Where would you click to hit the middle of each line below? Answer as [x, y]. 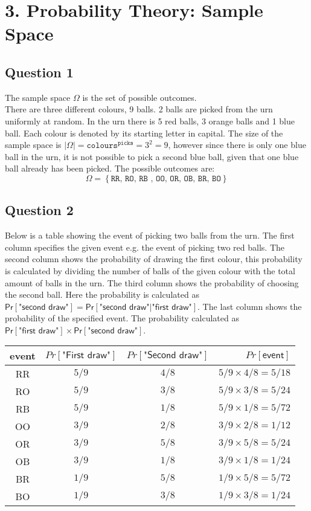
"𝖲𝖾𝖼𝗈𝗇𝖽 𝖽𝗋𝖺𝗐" [173, 355]
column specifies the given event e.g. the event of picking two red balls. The [145, 247]
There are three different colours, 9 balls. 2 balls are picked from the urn [139, 109]
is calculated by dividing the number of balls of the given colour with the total [150, 270]
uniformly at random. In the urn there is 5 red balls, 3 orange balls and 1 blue [150, 121]
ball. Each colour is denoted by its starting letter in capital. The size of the [144, 133]
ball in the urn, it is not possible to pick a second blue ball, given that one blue [152, 156]
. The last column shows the [250, 306]
